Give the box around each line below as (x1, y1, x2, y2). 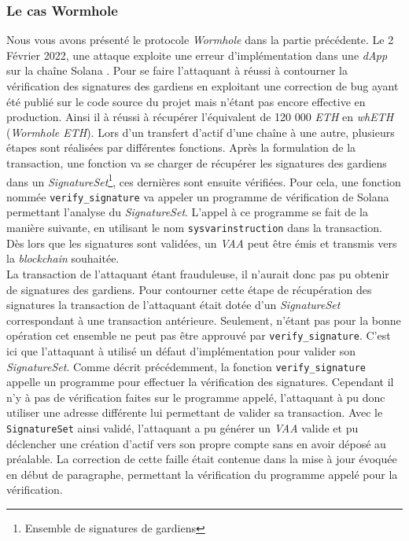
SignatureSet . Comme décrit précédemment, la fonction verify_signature (6, 358, 366, 374)
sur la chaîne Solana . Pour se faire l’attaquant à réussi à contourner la (6, 62, 348, 79)
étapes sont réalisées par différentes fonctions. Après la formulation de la (6, 139, 356, 156)
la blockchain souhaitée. (6, 250, 120, 267)
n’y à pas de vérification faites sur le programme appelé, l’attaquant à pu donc (6, 388, 385, 405)
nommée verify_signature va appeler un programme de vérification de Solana (6, 188, 389, 204)
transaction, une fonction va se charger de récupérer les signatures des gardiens (6, 154, 387, 171)
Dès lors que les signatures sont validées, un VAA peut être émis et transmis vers (6, 234, 397, 251)
